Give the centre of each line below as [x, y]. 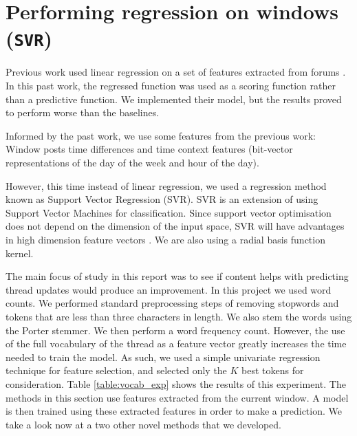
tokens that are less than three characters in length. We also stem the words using [179, 316]
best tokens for [273, 370]
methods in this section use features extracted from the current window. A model [177, 397]
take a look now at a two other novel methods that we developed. [144, 424]
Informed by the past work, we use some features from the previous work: [161, 135]
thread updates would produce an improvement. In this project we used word [169, 289]
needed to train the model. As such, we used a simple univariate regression [163, 357]
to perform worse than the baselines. [83, 112]
